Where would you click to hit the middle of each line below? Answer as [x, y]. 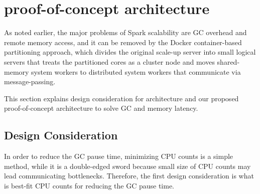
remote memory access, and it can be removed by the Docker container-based [123, 42]
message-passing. [30, 81]
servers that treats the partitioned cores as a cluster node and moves [109, 61]
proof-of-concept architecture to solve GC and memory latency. [101, 108]
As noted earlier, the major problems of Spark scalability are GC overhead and [125, 32]
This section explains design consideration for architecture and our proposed [121, 98]
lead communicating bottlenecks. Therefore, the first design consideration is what [129, 176]
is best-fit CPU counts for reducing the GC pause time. [89, 185]
